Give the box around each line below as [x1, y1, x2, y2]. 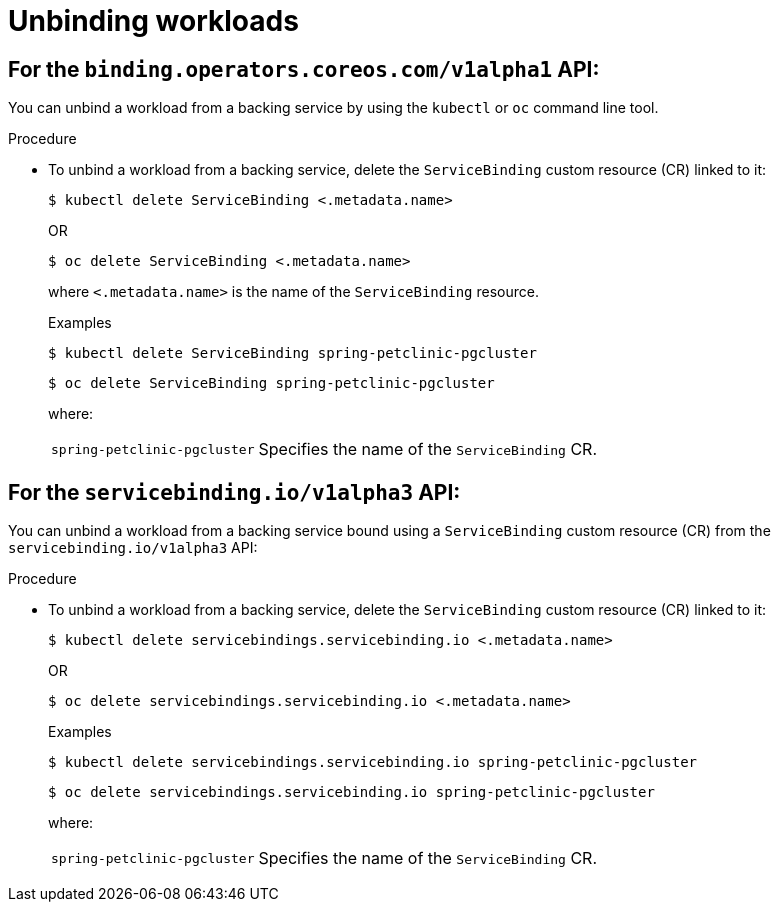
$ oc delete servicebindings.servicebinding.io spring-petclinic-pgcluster [48, 784, 655, 801]
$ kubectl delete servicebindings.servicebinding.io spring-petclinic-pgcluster [48, 754, 698, 771]
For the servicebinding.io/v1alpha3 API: [8, 479, 461, 505]
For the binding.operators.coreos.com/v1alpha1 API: [8, 56, 600, 82]
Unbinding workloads [8, 4, 299, 38]
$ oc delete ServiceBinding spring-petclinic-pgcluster [48, 375, 495, 392]
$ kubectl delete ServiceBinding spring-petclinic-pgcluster [48, 345, 537, 362]
